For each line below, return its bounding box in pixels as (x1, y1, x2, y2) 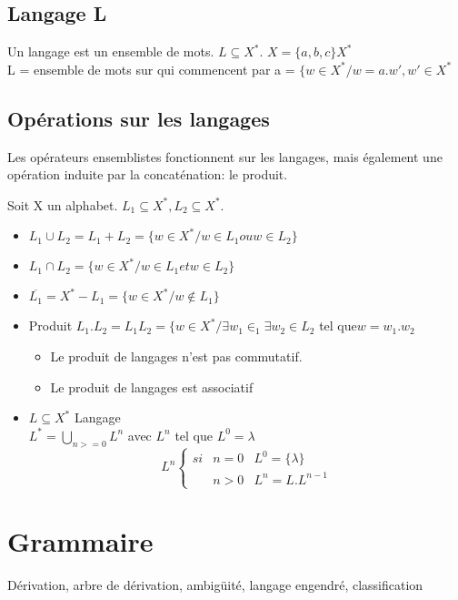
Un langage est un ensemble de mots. (7, 42, 214, 61)
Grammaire (7, 523, 154, 560)
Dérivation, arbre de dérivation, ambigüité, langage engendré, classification (7, 575, 423, 595)
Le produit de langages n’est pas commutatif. (50, 346, 303, 365)
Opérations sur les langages (7, 104, 270, 132)
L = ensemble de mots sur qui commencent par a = (7, 59, 295, 78)
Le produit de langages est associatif (50, 377, 254, 396)
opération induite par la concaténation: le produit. (7, 165, 288, 184)
